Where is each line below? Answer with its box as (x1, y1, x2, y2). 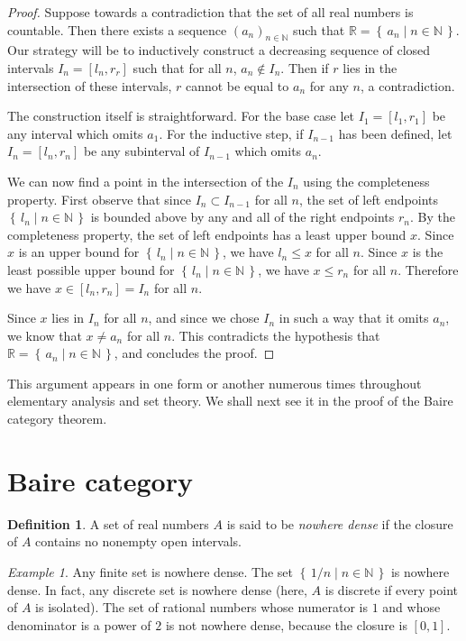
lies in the (343, 58, 397, 77)
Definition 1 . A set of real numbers (7, 514, 209, 533)
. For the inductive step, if (159, 124, 304, 142)
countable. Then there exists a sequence (7, 20, 227, 39)
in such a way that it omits (279, 308, 429, 327)
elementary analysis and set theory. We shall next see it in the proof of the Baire (7, 391, 453, 410)
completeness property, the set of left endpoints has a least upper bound (7, 224, 407, 243)
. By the (409, 207, 455, 226)
